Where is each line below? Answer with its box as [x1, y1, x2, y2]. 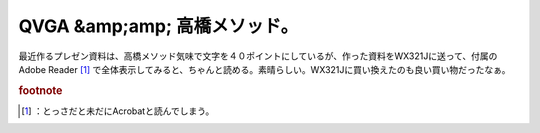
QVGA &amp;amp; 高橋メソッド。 [18, 15, 299, 37]
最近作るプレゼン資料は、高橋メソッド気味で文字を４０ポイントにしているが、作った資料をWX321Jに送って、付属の [18, 50, 498, 62]
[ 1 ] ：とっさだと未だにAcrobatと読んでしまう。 [21, 105, 215, 117]
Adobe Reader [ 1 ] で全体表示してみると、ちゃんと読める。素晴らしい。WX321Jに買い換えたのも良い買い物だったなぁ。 [18, 63, 511, 75]
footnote [18, 83, 63, 97]
